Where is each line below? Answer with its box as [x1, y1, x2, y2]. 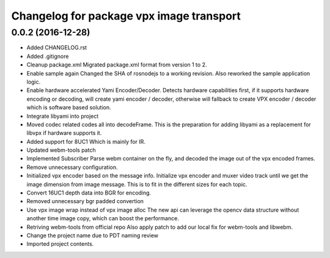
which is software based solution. [26, 104, 111, 111]
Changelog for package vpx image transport [11, 9, 241, 23]
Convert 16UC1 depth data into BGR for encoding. [26, 189, 152, 196]
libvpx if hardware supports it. [26, 129, 102, 137]
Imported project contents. [26, 240, 94, 248]
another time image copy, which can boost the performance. [26, 215, 180, 222]
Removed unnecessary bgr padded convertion [26, 198, 144, 205]
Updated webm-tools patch [26, 146, 96, 154]
